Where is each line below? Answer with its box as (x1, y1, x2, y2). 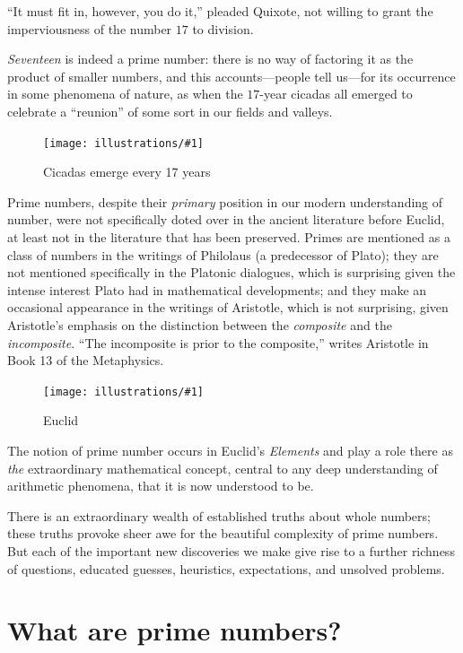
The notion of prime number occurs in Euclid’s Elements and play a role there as (7, 441, 453, 459)
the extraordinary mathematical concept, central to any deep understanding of (7, 458, 438, 477)
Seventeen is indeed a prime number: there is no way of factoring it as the (7, 49, 414, 68)
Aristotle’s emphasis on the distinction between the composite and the (7, 315, 392, 334)
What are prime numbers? (7, 612, 342, 649)
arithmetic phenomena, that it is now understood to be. (7, 476, 314, 495)
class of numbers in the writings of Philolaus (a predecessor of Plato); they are (7, 245, 439, 264)
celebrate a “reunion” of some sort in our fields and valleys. (7, 101, 333, 120)
